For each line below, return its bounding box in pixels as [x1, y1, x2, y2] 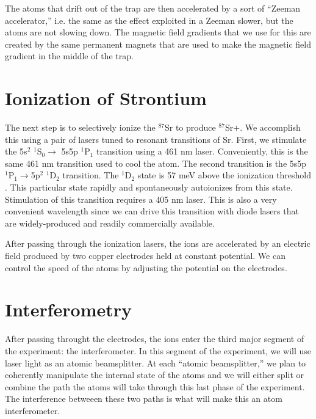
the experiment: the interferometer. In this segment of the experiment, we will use [5, 344, 312, 357]
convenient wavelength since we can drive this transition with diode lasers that [5, 205, 299, 217]
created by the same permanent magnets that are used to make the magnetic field [5, 37, 311, 50]
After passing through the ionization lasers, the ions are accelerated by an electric [5, 237, 311, 250]
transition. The [62, 169, 119, 181]
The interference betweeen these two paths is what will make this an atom [5, 392, 282, 405]
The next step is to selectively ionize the [5, 121, 156, 134]
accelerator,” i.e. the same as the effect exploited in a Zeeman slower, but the [5, 13, 293, 26]
